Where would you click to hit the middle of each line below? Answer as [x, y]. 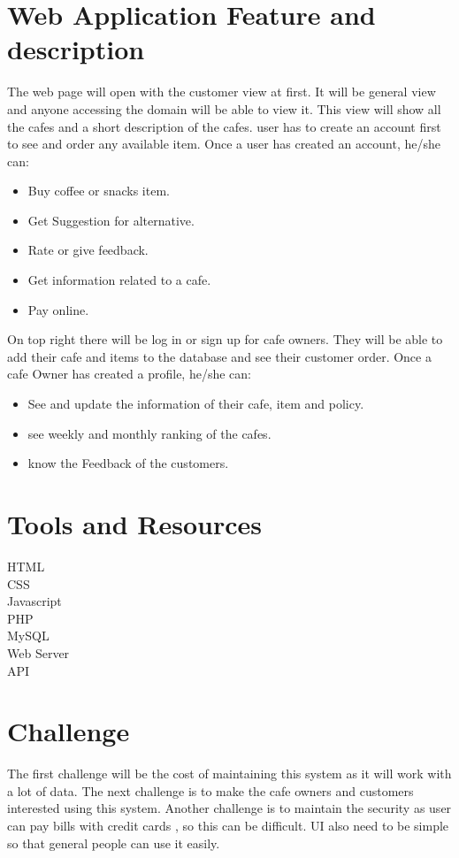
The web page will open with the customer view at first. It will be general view [222, 92]
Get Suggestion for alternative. [111, 220]
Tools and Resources [135, 524]
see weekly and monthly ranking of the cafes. [149, 433]
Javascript [34, 601]
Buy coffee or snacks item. [99, 191]
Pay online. [58, 309]
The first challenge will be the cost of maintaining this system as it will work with [229, 774]
